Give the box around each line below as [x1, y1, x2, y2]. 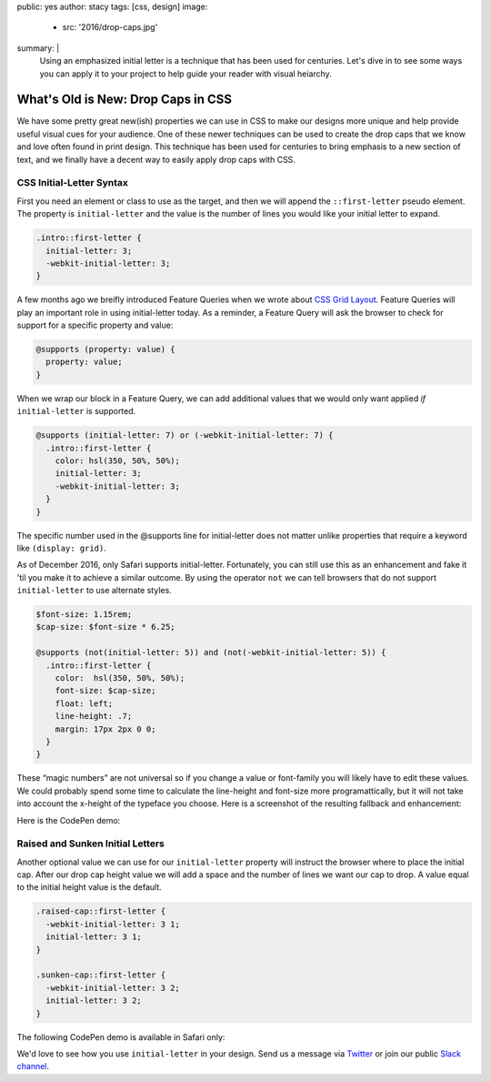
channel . [16, 1061, 50, 1072]
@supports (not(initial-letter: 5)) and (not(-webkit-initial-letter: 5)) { [35, 647, 386, 658]
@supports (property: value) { [35, 344, 176, 355]
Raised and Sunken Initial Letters [16, 837, 165, 850]
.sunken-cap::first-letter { [35, 970, 166, 980]
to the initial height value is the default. [16, 882, 163, 893]
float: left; [55, 698, 114, 709]
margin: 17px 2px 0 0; [55, 723, 156, 734]
